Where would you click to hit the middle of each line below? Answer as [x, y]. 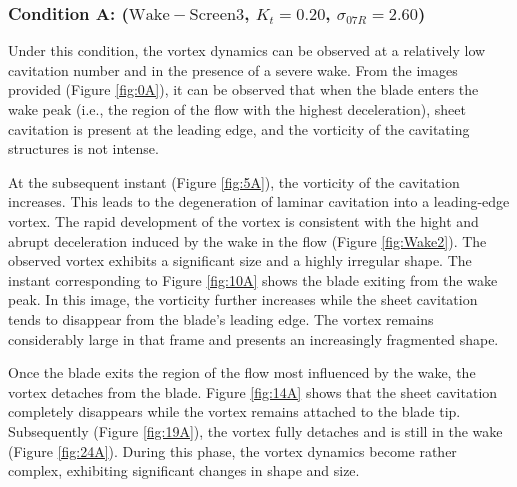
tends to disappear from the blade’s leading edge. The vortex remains [221, 318]
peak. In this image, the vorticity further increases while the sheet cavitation [243, 299]
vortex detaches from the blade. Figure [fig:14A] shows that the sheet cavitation [253, 391]
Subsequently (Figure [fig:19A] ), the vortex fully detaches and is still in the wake [255, 430]
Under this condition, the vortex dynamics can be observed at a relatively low [247, 50]
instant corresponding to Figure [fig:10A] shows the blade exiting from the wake [253, 279]
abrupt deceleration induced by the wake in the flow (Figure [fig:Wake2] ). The [247, 240]
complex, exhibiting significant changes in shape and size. [184, 470]
